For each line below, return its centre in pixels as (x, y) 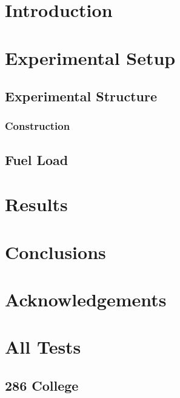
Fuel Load (37, 159)
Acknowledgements (86, 299)
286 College (42, 386)
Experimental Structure (81, 96)
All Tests (43, 347)
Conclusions (55, 251)
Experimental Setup (90, 57)
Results (36, 204)
